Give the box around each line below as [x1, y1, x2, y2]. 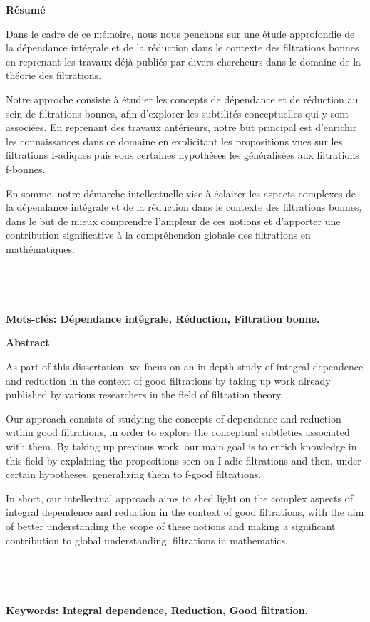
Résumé [6, 2, 46, 16]
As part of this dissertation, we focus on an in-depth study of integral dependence [6, 359, 364, 374]
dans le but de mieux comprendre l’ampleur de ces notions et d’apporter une [6, 213, 341, 228]
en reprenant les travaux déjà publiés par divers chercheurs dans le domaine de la [6, 53, 361, 68]
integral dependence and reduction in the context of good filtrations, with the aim [6, 504, 364, 519]
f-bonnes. [6, 161, 46, 176]
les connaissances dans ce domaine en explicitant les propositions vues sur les [6, 133, 343, 148]
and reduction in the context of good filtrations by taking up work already [6, 373, 331, 388]
